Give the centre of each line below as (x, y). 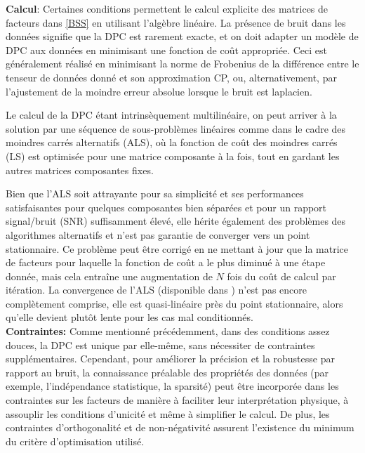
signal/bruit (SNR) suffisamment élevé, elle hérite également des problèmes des (176, 221)
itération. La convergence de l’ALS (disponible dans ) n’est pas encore (156, 290)
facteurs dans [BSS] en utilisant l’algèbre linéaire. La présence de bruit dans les (176, 22)
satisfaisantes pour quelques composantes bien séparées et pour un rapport (166, 207)
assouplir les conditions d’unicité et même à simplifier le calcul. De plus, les (168, 413)
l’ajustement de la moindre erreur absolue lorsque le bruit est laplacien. (159, 91)
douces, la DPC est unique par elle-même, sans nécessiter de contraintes (160, 344)
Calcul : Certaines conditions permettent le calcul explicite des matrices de (167, 8)
